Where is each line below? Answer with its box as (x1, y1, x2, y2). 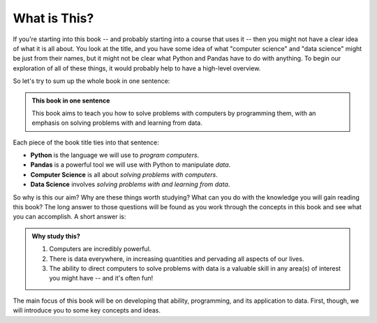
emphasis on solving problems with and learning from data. (31, 119, 202, 127)
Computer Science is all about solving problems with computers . (30, 170, 218, 179)
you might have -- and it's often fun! (49, 274, 154, 283)
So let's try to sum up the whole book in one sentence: (13, 77, 170, 85)
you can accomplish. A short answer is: (13, 213, 126, 221)
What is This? (13, 10, 94, 26)
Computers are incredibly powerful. (49, 245, 151, 253)
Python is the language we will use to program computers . (30, 151, 200, 160)
